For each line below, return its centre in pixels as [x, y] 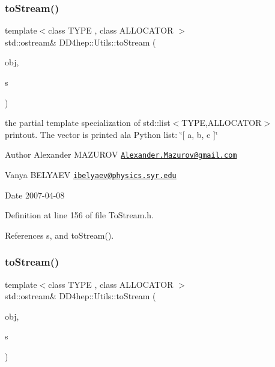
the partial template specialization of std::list [88, 123]
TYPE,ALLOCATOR [222, 123]
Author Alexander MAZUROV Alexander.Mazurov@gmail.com [121, 154]
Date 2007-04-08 [35, 195]
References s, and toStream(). [59, 235]
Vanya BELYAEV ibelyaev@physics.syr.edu [91, 175]
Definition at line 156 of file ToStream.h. [79, 215]
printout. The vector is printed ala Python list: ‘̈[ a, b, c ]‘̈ [111, 134]
